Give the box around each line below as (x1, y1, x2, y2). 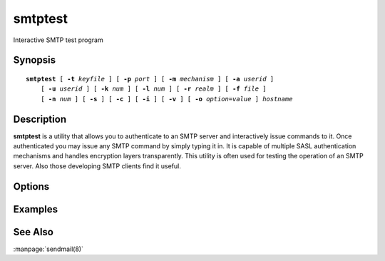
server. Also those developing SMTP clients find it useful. (13, 161, 181, 170)
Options (13, 180, 50, 193)
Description (13, 113, 67, 125)
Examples (13, 203, 58, 215)
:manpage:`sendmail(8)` (13, 245, 83, 253)
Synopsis (13, 54, 56, 66)
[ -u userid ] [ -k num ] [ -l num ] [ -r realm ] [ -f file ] (40, 85, 267, 93)
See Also (13, 225, 53, 238)
